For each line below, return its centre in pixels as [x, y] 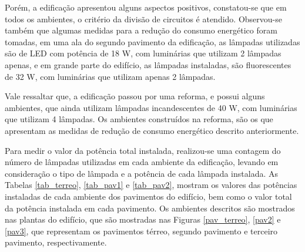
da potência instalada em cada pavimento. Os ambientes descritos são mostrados [150, 208]
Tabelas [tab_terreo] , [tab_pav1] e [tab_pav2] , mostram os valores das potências [151, 185]
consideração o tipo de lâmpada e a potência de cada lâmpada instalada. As [141, 173]
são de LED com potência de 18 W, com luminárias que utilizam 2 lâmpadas [143, 53]
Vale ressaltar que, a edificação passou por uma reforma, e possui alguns [135, 96]
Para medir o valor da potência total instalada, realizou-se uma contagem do [143, 150]
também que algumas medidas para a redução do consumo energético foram [141, 30]
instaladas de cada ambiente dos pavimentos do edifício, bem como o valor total [148, 196]
